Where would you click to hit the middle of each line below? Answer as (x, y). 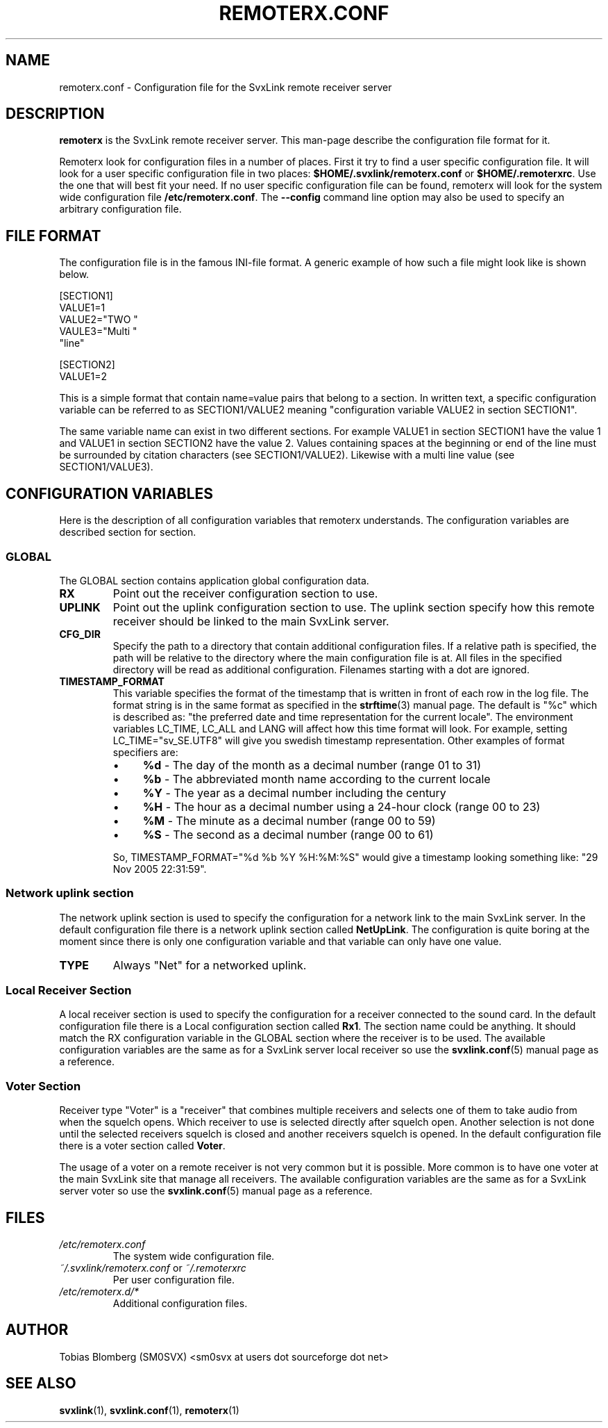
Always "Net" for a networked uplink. (210, 965)
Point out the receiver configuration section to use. (245, 593)
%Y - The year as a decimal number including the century (295, 793)
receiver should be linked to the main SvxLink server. (251, 621)
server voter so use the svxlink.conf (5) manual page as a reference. (216, 1191)
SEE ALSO (41, 1384)
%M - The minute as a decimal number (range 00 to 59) (289, 820)
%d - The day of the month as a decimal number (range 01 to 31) (312, 765)
